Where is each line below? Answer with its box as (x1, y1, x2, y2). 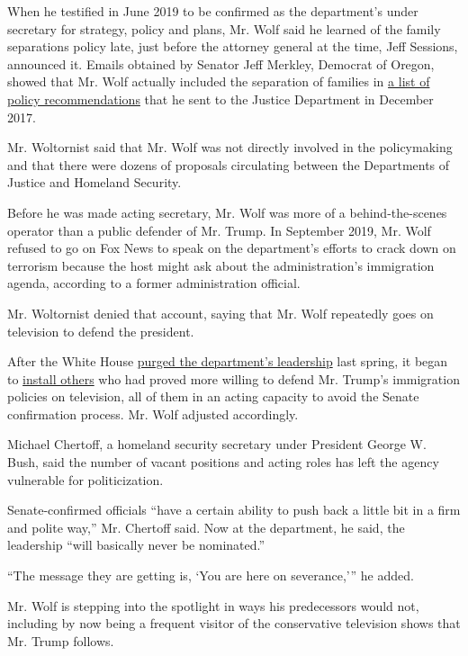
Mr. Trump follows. (7, 631, 114, 650)
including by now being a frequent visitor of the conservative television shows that (7, 614, 461, 633)
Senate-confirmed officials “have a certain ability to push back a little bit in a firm (7, 500, 461, 519)
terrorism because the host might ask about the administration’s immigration (7, 256, 435, 274)
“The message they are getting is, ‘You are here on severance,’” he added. (7, 566, 414, 585)
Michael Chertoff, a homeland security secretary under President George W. (7, 435, 427, 454)
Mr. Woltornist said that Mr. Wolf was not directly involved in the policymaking (7, 138, 453, 157)
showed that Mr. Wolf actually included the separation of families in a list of (7, 72, 430, 91)
